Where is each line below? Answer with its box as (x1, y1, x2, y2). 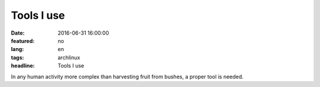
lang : (11, 46, 24, 53)
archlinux (57, 53, 81, 61)
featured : (11, 37, 35, 44)
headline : (11, 62, 35, 69)
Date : (11, 29, 25, 36)
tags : (11, 53, 24, 61)
